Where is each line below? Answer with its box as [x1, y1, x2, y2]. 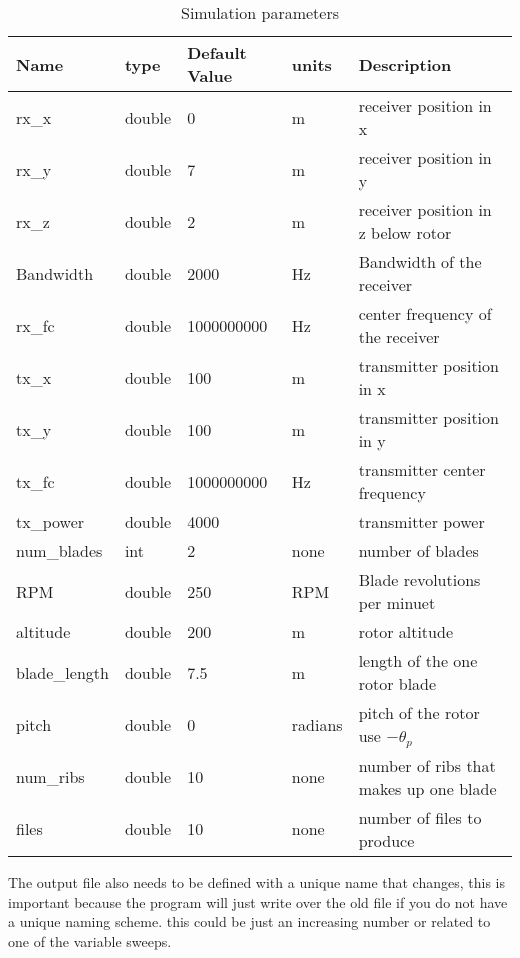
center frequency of [358, 302, 492, 325]
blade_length [16, 660, 109, 684]
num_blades [16, 539, 103, 562]
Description [358, 52, 452, 76]
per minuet [358, 591, 436, 614]
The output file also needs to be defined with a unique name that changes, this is [8, 871, 505, 892]
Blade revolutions [358, 568, 481, 591]
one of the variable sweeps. [8, 930, 172, 951]
